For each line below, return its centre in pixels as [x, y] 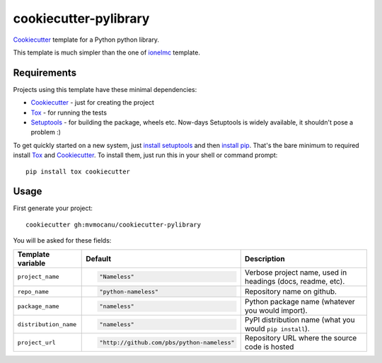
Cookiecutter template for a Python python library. [86, 40]
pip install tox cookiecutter [78, 171]
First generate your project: [53, 208]
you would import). [276, 311]
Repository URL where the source [301, 338]
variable [31, 263]
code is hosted [269, 347]
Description [265, 258]
